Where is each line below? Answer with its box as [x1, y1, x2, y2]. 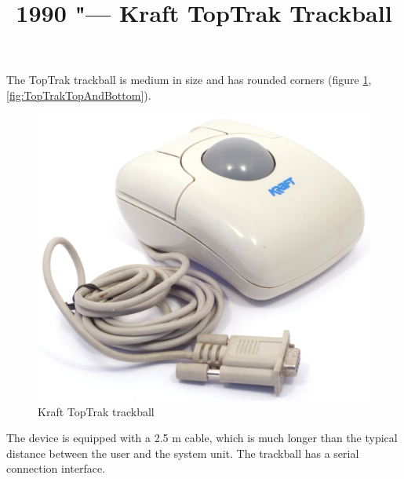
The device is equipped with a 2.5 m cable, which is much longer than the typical [6, 430, 398, 446]
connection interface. [6, 460, 106, 477]
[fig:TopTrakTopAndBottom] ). [6, 86, 151, 103]
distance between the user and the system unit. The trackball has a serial [6, 444, 359, 461]
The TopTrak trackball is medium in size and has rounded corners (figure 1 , [6, 71, 372, 88]
